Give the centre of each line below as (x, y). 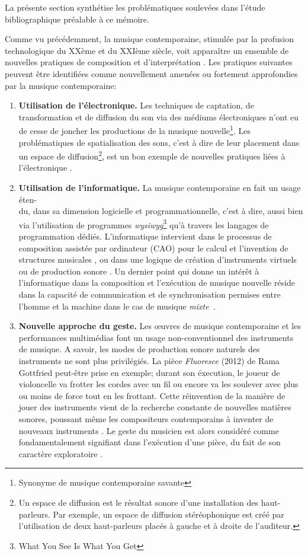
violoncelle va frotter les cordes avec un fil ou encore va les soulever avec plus (158, 384)
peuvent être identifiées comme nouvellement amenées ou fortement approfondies (151, 73)
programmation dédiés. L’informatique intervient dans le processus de (145, 236)
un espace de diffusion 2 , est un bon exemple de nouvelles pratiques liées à (152, 155)
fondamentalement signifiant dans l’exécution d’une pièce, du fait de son (150, 442)
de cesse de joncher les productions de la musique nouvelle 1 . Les (134, 130)
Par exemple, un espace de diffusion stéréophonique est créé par (169, 514)
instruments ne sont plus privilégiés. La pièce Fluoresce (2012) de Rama (149, 361)
